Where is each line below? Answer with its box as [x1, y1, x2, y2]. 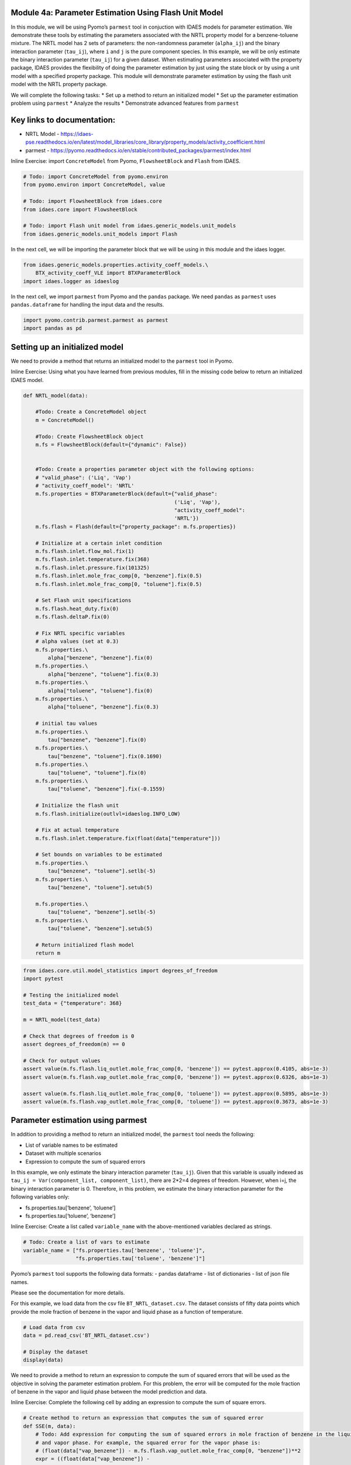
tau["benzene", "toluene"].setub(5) [47, 884, 153, 891]
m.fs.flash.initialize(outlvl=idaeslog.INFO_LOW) [35, 810, 181, 817]
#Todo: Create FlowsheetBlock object [35, 433, 144, 439]
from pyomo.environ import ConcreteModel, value [23, 182, 166, 188]
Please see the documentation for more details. [11, 1289, 125, 1296]
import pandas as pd [23, 325, 82, 332]
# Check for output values [23, 1058, 101, 1064]
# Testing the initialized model [23, 992, 119, 999]
